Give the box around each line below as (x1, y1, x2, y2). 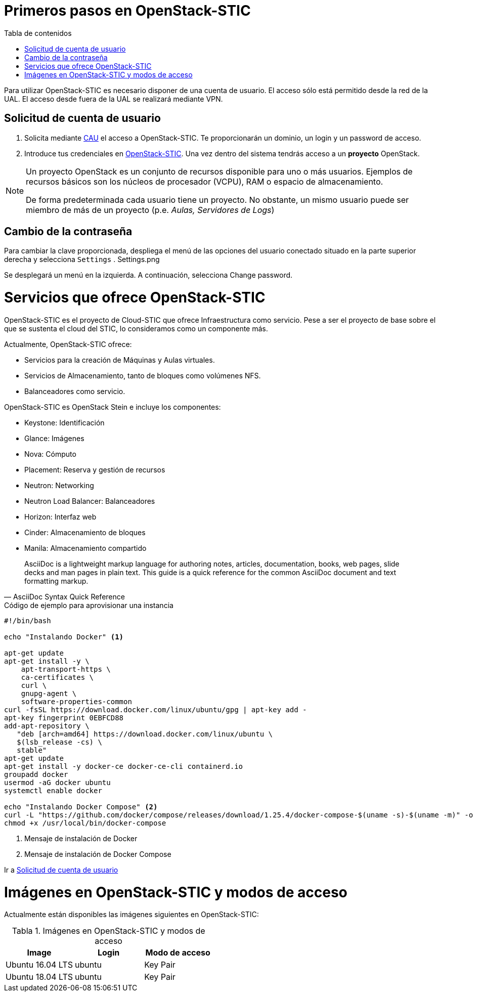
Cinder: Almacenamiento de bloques (24, 528, 146, 537)
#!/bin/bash (4, 616, 51, 625)
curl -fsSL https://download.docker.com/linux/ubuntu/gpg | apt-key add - (4, 705, 307, 714)
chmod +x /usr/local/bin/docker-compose (4, 818, 166, 827)
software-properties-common (21, 697, 132, 706)
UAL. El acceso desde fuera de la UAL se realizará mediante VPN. (4, 94, 223, 103)
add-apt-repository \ (4, 721, 90, 730)
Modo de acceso (145, 947, 210, 958)
